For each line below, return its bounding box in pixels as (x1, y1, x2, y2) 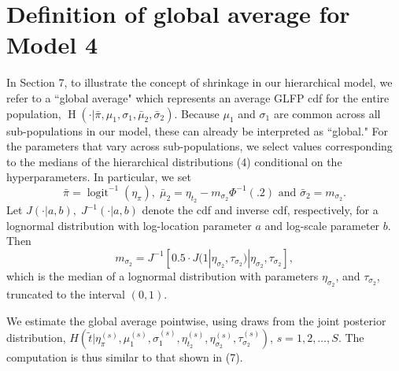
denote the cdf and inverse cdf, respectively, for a (142, 202, 379, 218)
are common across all (273, 105, 381, 121)
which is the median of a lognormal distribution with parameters (6, 267, 319, 284)
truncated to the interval (6, 286, 125, 302)
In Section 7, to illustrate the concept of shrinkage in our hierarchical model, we (6, 74, 393, 91)
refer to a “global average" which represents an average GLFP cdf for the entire (6, 89, 390, 106)
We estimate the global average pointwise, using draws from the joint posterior (6, 312, 386, 328)
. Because (174, 105, 220, 121)
